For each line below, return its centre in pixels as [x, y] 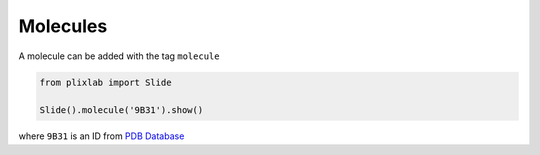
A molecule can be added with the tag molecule [119, 56]
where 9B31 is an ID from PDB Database [101, 136]
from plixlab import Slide [105, 82]
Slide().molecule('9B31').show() [121, 110]
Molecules [63, 26]
